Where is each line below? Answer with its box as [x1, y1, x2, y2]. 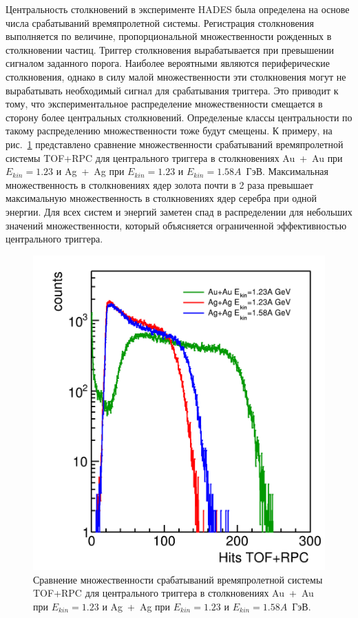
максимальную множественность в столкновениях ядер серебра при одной [6, 191, 317, 205]
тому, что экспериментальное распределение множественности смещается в [6, 96, 323, 111]
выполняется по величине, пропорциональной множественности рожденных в [6, 29, 332, 43]
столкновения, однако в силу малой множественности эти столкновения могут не [6, 69, 346, 83]
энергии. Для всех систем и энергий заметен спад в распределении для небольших [6, 204, 352, 218]
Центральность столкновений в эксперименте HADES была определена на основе [6, 2, 350, 16]
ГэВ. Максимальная [246, 164, 329, 178]
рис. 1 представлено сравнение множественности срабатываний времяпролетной [6, 136, 344, 151]
